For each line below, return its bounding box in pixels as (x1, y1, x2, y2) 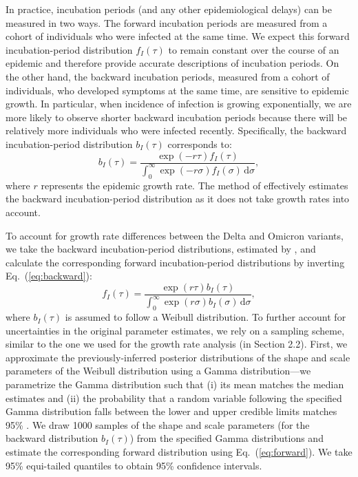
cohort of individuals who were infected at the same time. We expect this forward (6, 29, 350, 43)
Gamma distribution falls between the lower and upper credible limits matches (6, 404, 337, 418)
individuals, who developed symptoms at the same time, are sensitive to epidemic (6, 83, 349, 97)
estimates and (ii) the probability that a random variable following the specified (6, 390, 342, 405)
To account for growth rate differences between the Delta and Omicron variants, (6, 228, 344, 242)
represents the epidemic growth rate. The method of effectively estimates (41, 178, 348, 192)
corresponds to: (167, 136, 232, 151)
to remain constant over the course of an (168, 42, 339, 56)
